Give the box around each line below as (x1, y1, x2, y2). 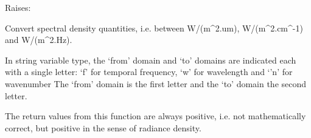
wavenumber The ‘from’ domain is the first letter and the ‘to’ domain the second (5, 77, 307, 90)
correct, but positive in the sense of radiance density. (5, 121, 201, 134)
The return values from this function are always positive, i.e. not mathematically (5, 110, 306, 122)
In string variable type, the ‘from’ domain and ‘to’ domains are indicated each (5, 53, 296, 66)
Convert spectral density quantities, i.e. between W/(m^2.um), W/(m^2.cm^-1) (5, 21, 303, 34)
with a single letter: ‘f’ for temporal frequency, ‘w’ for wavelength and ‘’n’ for (5, 65, 293, 78)
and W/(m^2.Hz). (5, 33, 72, 46)
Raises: (5, 1, 31, 13)
